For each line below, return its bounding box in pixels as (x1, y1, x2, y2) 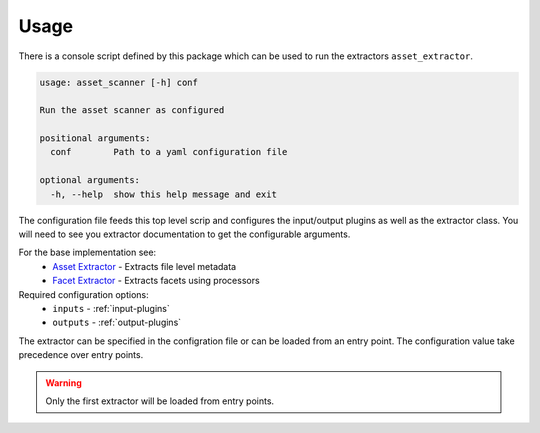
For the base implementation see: (18, 246, 157, 259)
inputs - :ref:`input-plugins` (52, 302, 170, 314)
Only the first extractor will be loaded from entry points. (45, 395, 275, 407)
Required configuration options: (18, 288, 149, 300)
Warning (45, 376, 82, 389)
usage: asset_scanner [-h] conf (39, 76, 199, 88)
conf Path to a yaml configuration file (50, 146, 288, 158)
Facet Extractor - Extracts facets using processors (52, 275, 260, 287)
